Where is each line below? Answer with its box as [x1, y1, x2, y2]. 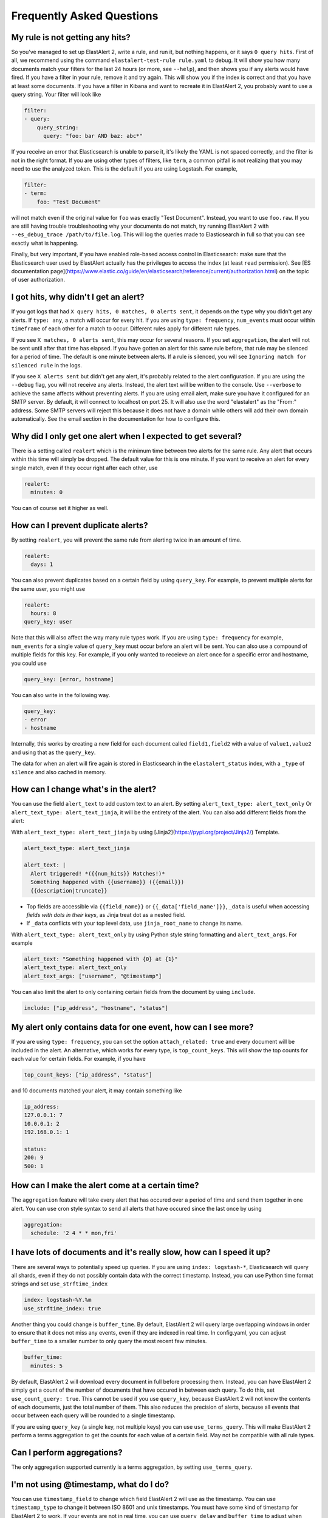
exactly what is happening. [11, 239, 79, 247]
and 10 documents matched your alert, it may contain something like [11, 1087, 182, 1094]
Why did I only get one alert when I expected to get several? [11, 431, 242, 441]
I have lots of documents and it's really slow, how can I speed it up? [11, 1247, 271, 1258]
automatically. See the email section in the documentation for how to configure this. [11, 415, 220, 423]
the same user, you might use [11, 585, 85, 592]
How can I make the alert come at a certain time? [11, 1180, 199, 1191]
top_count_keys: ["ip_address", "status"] [24, 1072, 152, 1078]
